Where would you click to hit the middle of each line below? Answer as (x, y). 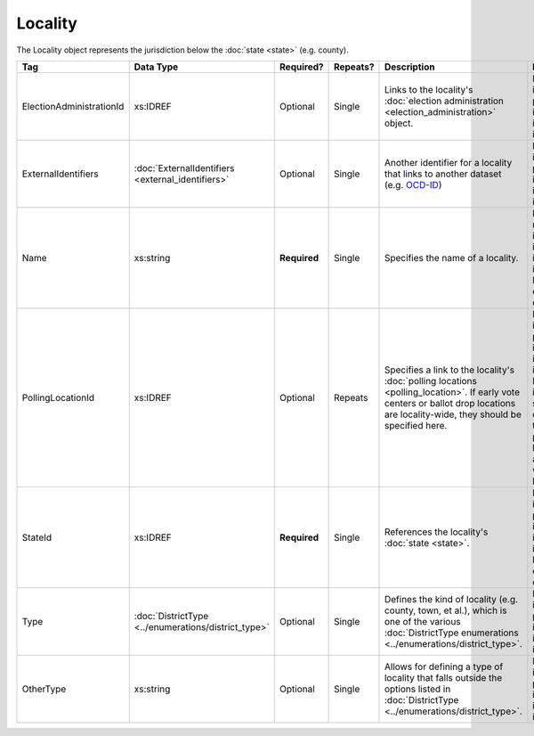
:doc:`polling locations (431, 380)
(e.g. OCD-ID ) (413, 184)
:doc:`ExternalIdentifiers (184, 168)
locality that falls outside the (443, 677)
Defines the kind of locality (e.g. (451, 599)
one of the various (423, 621)
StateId (37, 537)
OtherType (44, 689)
